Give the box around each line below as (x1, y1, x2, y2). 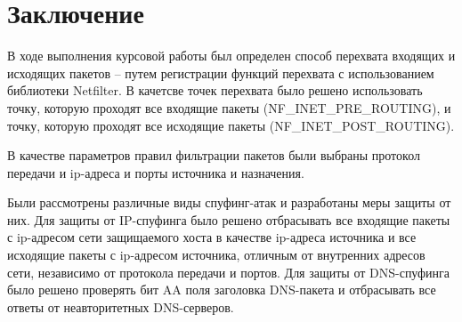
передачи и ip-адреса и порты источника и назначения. (7, 163, 304, 181)
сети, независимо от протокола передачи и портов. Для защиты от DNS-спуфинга (7, 262, 450, 281)
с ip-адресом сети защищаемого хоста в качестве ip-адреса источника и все (7, 228, 417, 246)
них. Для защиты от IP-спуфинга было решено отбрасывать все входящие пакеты (7, 210, 450, 229)
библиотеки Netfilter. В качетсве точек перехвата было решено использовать (7, 81, 423, 100)
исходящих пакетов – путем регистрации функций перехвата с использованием (7, 63, 434, 82)
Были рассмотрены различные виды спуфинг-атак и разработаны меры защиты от (7, 193, 451, 212)
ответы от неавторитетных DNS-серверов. (7, 297, 234, 316)
